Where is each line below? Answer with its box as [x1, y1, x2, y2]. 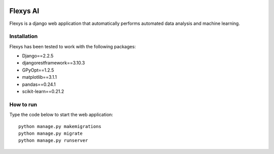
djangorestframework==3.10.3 [22, 60, 85, 66]
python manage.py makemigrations [18, 124, 101, 129]
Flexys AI [9, 7, 40, 15]
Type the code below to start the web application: [9, 112, 114, 118]
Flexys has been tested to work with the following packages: [9, 43, 136, 49]
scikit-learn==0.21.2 [22, 88, 64, 94]
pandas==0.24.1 [22, 81, 56, 87]
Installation [9, 33, 38, 40]
